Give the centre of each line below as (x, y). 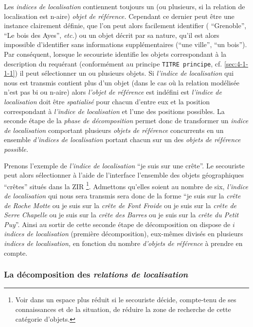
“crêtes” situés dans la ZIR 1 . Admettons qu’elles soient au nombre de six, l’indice (126, 185)
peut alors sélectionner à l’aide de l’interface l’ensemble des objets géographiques (124, 175)
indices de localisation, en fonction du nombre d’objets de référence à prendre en (123, 243)
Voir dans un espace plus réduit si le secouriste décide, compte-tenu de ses (126, 300)
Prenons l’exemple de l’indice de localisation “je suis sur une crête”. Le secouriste (124, 165)
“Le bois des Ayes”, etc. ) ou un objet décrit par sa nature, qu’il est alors (112, 35)
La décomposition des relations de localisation (96, 274)
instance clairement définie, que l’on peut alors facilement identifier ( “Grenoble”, (125, 25)
